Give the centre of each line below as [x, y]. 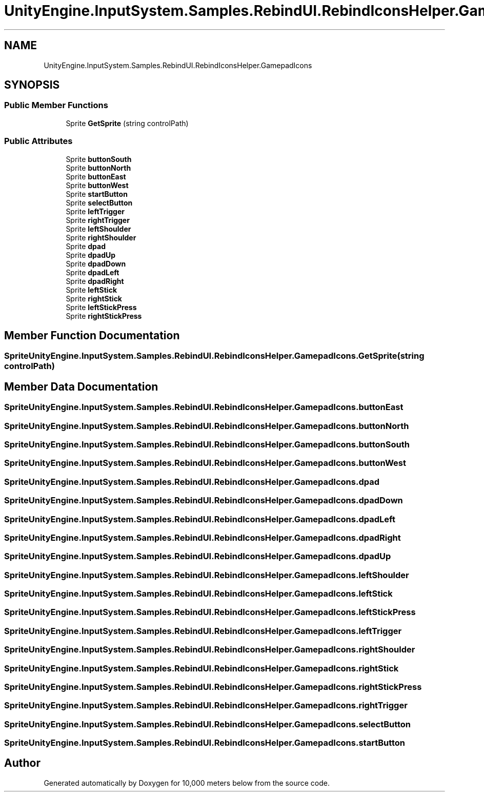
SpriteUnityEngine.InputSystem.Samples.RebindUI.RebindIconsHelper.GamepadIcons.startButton [205, 743]
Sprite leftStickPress [101, 307]
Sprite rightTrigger [98, 220]
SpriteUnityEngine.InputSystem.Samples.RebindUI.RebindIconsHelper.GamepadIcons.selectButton [208, 724]
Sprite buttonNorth [98, 168]
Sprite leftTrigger [95, 211]
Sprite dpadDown [96, 263]
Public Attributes [38, 141]
